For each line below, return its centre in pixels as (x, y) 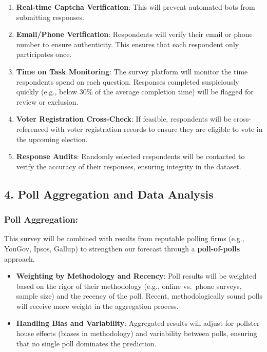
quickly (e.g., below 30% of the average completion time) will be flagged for (135, 92)
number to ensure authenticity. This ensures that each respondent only (128, 44)
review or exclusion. (47, 101)
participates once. (44, 54)
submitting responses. (50, 17)
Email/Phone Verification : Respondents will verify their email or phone (134, 34)
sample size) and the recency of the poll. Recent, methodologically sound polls (139, 296)
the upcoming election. (52, 139)
